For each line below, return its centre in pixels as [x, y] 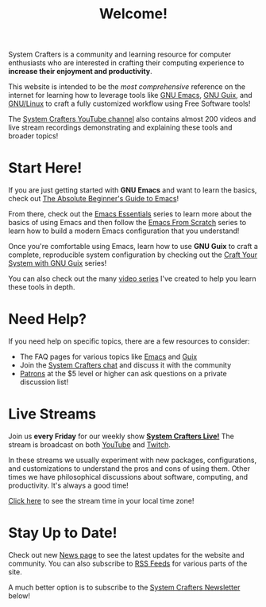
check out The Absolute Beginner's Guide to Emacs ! [94, 199]
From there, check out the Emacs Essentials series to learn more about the [130, 214]
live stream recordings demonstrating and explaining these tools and [120, 127]
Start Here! [45, 168]
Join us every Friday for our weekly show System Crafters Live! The [121, 436]
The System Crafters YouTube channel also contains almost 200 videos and [132, 119]
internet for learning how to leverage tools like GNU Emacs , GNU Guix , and [130, 95]
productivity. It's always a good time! [68, 485]
